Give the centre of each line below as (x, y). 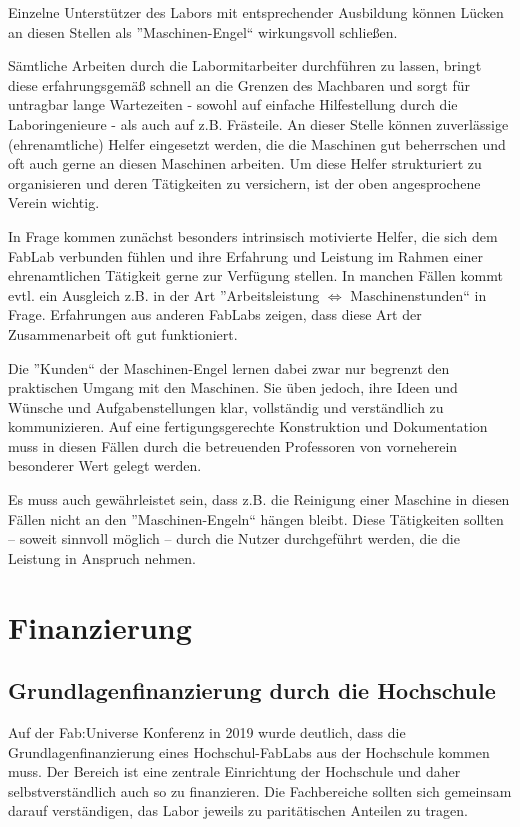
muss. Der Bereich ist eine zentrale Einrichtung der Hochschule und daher (234, 771)
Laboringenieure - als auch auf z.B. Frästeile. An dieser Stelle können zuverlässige (258, 123)
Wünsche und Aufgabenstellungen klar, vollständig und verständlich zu (226, 406)
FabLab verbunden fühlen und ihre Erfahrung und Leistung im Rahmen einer (246, 255)
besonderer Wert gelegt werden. (105, 465)
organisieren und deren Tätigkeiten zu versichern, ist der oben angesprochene (244, 182)
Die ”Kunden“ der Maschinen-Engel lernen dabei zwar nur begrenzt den (229, 367)
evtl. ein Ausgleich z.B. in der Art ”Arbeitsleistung (164, 294)
